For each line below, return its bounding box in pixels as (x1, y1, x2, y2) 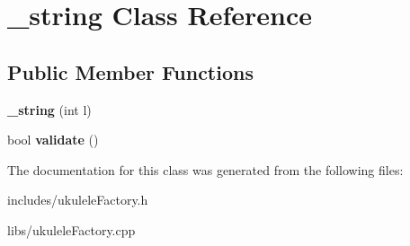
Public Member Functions (7, 57, 254, 85)
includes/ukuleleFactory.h (7, 190, 148, 209)
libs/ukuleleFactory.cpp (7, 220, 136, 239)
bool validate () (7, 130, 99, 149)
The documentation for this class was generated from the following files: (7, 160, 404, 179)
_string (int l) (7, 100, 92, 119)
